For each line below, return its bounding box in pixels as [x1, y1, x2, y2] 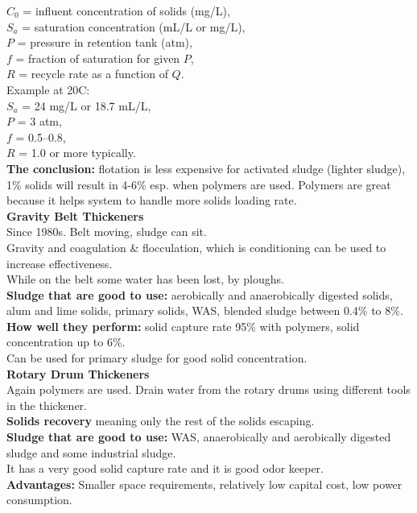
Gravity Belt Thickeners [6, 207, 144, 224]
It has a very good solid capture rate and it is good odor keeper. [6, 460, 324, 477]
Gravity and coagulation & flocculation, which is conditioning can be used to [6, 238, 386, 255]
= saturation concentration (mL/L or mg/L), [22, 18, 246, 35]
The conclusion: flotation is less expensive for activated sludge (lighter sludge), [6, 159, 406, 176]
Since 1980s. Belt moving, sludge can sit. [6, 223, 207, 240]
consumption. [6, 491, 72, 508]
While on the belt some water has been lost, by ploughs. [6, 271, 284, 288]
